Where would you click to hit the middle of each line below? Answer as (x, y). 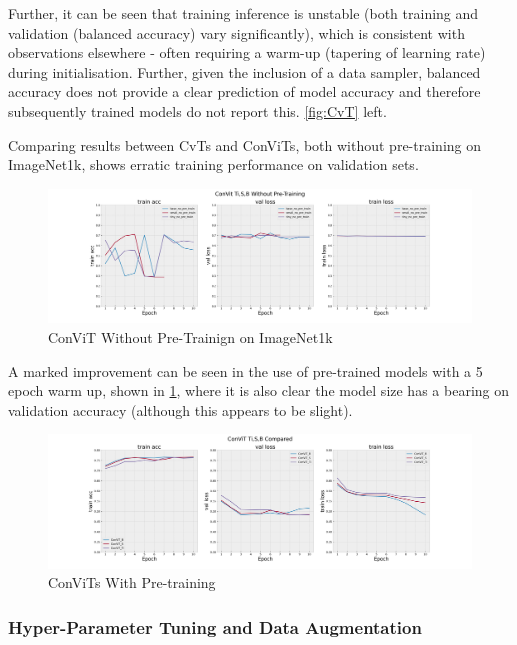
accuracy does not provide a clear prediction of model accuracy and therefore (244, 91)
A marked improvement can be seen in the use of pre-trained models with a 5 (245, 370)
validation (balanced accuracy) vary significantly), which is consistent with (236, 32)
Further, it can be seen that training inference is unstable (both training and (243, 13)
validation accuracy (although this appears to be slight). (180, 409)
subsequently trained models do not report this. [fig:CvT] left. (197, 110)
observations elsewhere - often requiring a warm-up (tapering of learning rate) (247, 52)
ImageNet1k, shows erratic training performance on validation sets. (213, 164)
